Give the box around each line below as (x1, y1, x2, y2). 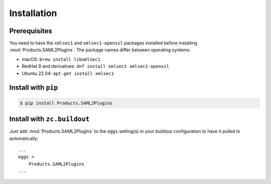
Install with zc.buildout (9, 115, 90, 123)
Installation (9, 8, 57, 19)
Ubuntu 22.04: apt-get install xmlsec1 (22, 70, 114, 76)
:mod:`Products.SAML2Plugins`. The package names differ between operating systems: (9, 47, 191, 53)
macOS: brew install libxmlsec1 (22, 56, 100, 62)
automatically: (9, 135, 39, 141)
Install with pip (9, 83, 58, 92)
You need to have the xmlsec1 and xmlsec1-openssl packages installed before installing (9, 40, 198, 46)
